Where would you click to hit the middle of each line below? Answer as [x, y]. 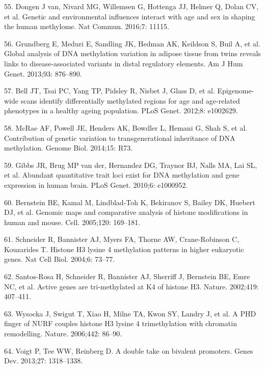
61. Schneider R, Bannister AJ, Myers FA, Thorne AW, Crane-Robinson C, [122, 239]
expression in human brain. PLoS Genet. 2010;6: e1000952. [96, 184]
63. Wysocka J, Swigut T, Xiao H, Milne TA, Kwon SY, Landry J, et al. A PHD [130, 313]
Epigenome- [236, 91]
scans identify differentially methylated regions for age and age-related [130, 100]
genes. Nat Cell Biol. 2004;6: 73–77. [60, 259]
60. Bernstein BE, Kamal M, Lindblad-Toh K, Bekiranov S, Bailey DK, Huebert [130, 202]
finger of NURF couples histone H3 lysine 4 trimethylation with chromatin [121, 323]
